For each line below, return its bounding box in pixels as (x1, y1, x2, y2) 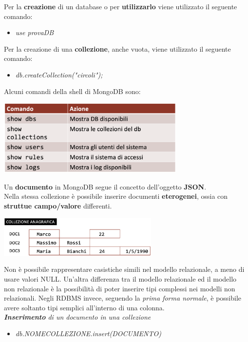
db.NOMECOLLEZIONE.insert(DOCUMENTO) (15, 328, 161, 339)
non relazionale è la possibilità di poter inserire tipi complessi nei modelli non (4, 283, 235, 293)
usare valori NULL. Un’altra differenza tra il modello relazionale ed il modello (4, 274, 237, 284)
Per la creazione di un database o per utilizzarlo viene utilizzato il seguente (4, 1, 237, 11)
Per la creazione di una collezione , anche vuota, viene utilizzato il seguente (4, 43, 231, 54)
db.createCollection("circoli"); (15, 69, 103, 79)
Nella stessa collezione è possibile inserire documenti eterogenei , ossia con (4, 191, 228, 201)
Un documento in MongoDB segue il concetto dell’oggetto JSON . (4, 181, 207, 191)
